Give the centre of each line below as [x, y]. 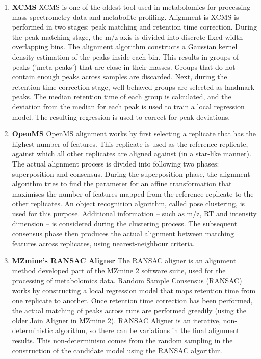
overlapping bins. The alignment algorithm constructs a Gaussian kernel [125, 47]
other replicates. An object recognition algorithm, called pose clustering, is [128, 203]
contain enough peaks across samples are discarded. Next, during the [120, 77]
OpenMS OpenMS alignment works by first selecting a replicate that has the [134, 134]
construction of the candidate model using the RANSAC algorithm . [118, 350]
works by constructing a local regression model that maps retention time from [134, 291]
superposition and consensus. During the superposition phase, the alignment [131, 173]
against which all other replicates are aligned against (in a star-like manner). [132, 154]
